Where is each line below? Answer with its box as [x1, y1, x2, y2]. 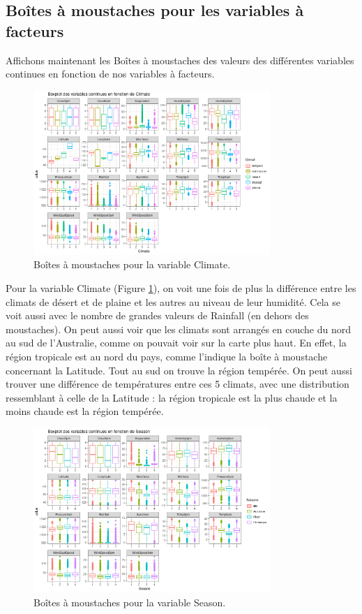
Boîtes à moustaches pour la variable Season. [33, 594, 226, 609]
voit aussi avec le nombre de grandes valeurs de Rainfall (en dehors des [6, 308, 309, 323]
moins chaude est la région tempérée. [6, 404, 164, 418]
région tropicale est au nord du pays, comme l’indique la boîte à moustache [6, 349, 328, 363]
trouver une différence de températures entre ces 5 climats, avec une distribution [6, 377, 349, 391]
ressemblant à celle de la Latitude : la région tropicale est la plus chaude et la [6, 390, 338, 404]
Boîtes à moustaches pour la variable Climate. [33, 257, 231, 272]
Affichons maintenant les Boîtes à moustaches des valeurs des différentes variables [6, 52, 354, 67]
